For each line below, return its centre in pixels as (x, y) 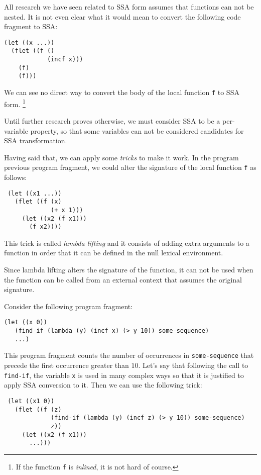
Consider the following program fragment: (69, 306)
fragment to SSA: (31, 26)
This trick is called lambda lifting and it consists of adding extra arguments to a (127, 243)
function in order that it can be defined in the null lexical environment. (114, 253)
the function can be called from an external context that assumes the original (123, 279)
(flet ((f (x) (38, 202)
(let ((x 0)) (26, 322)
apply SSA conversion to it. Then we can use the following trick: (103, 385)
